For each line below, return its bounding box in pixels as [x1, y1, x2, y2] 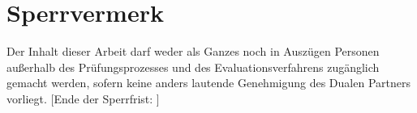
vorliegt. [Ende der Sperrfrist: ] [6, 90, 160, 107]
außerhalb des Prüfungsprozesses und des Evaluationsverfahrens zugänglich [6, 58, 380, 75]
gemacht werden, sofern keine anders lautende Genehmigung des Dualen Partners [6, 74, 411, 91]
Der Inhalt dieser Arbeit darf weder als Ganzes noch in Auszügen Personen [6, 43, 380, 60]
